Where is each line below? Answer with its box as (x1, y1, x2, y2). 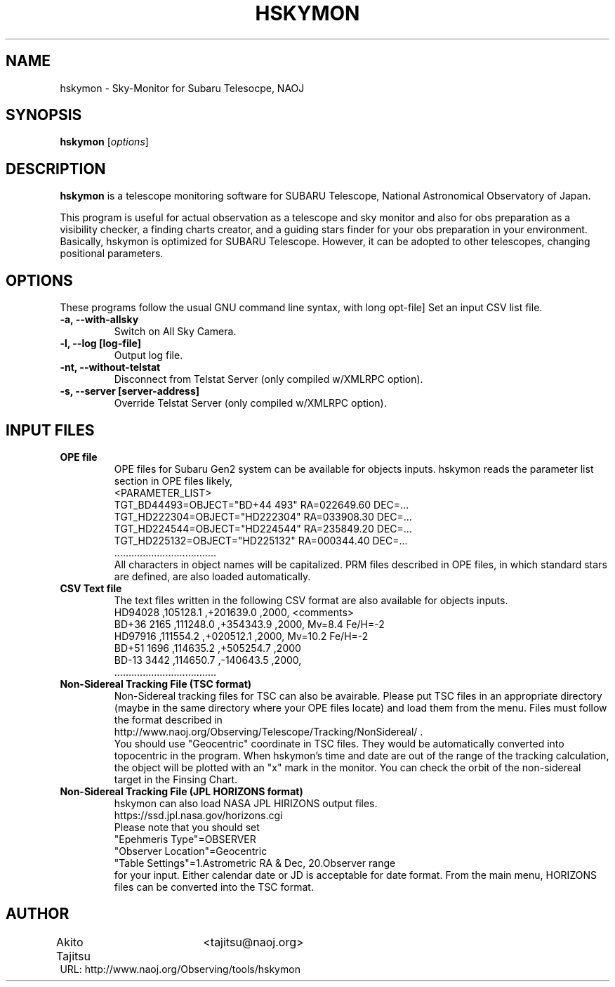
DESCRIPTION (6, 159, 106, 178)
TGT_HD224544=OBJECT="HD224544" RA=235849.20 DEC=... (114, 522, 412, 535)
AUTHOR (6, 905, 70, 923)
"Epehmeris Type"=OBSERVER (114, 832, 256, 845)
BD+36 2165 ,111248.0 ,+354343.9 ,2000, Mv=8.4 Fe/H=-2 (114, 617, 385, 630)
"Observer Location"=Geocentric (114, 844, 267, 857)
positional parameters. (60, 247, 164, 260)
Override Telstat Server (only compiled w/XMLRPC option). (114, 397, 387, 410)
